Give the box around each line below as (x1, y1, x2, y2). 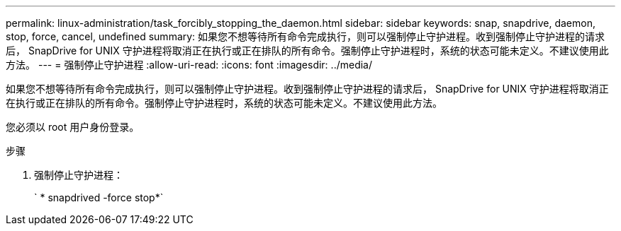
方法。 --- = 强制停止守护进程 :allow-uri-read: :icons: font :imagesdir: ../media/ (6, 59, 373, 71)
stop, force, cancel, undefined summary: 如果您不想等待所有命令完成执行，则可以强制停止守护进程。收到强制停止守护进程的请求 (6, 30, 605, 42)
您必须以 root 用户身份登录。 (6, 121, 140, 133)
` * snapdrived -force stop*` (34, 191, 164, 203)
